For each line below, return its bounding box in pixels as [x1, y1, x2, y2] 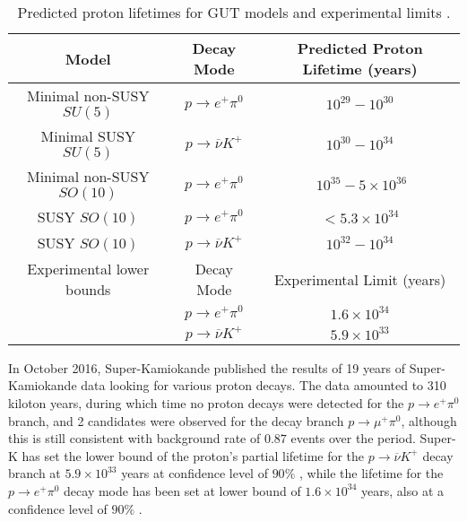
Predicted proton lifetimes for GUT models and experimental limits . [17, 2, 451, 22]
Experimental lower [27, 258, 150, 279]
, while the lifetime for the [298, 464, 444, 483]
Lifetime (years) [302, 58, 418, 79]
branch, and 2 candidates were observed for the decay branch [8, 411, 344, 430]
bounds [65, 279, 111, 300]
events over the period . [290, 429, 416, 448]
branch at [8, 464, 61, 483]
